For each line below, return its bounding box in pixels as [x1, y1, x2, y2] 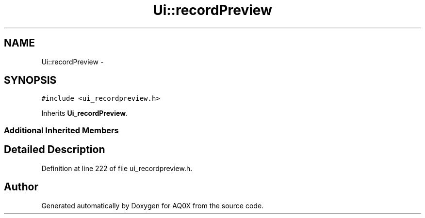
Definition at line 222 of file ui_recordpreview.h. [41, 164, 193, 172]
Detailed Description [4, 143, 105, 156]
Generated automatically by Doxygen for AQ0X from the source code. [41, 201, 264, 210]
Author [4, 181, 38, 193]
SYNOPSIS [4, 74, 57, 87]
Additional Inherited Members [4, 125, 119, 135]
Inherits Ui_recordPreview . [41, 109, 128, 118]
